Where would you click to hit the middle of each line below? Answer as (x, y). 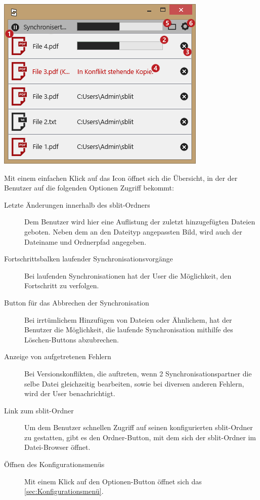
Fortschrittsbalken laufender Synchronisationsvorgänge (89, 259)
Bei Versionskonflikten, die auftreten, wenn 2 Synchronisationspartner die (138, 373)
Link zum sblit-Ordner (39, 410)
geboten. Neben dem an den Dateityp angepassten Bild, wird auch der (133, 231)
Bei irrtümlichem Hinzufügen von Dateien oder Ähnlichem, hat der (128, 319)
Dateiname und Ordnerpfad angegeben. (85, 241)
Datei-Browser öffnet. (57, 447)
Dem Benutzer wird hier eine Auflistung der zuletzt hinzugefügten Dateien (140, 222)
